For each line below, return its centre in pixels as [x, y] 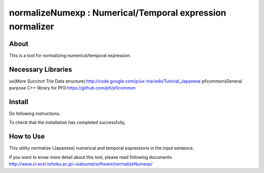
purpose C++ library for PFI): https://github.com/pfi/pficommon [72, 88]
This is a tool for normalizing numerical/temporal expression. [70, 55]
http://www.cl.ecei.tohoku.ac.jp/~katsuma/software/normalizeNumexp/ [81, 164]
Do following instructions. [35, 114]
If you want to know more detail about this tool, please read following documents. [91, 157]
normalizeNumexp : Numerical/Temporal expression [118, 13]
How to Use [27, 137]
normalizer [32, 26]
